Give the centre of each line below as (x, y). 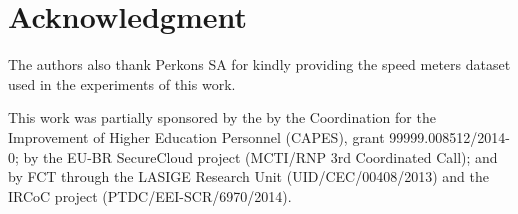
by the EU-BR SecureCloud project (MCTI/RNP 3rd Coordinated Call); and (260, 156)
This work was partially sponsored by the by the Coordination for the (222, 117)
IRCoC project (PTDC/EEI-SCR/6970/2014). (150, 195)
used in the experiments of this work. (122, 83)
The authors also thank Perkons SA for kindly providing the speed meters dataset (259, 64)
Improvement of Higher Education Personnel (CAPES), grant (196, 136)
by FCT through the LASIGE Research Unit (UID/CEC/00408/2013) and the (248, 176)
